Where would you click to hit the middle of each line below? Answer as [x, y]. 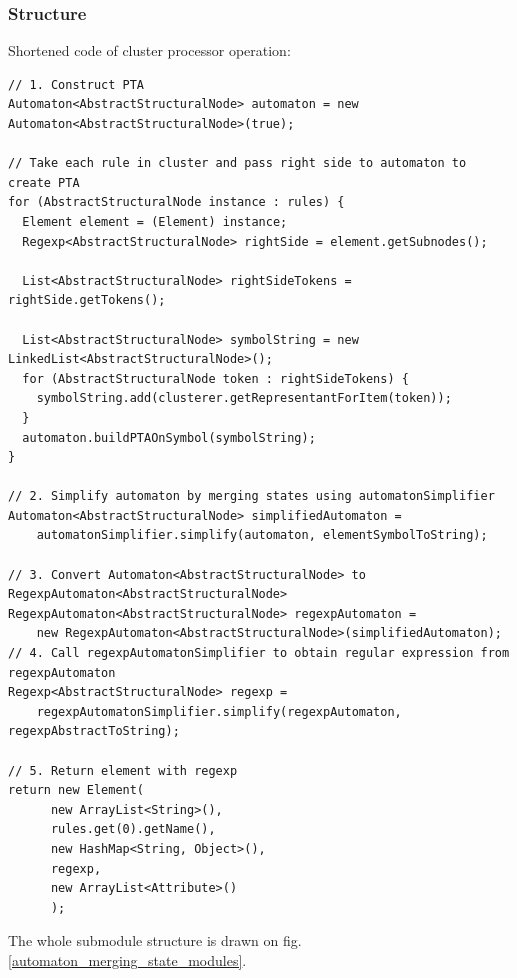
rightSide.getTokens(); [87, 300]
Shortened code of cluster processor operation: [149, 50]
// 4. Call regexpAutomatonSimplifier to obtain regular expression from [259, 653]
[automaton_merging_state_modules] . [127, 959]
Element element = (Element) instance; [155, 221]
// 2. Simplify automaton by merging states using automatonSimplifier [251, 496]
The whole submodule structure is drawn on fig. [155, 940]
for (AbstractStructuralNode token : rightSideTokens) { [215, 378]
